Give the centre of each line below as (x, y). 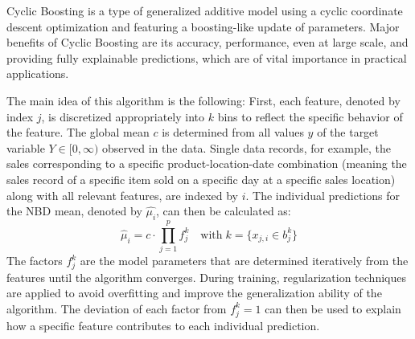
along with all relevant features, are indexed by (122, 195)
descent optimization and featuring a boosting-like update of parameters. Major (203, 26)
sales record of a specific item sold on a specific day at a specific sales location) (201, 179)
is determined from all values (233, 132)
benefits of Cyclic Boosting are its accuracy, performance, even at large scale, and (207, 42)
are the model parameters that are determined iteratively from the (244, 261)
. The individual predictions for (323, 195)
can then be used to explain (333, 308)
